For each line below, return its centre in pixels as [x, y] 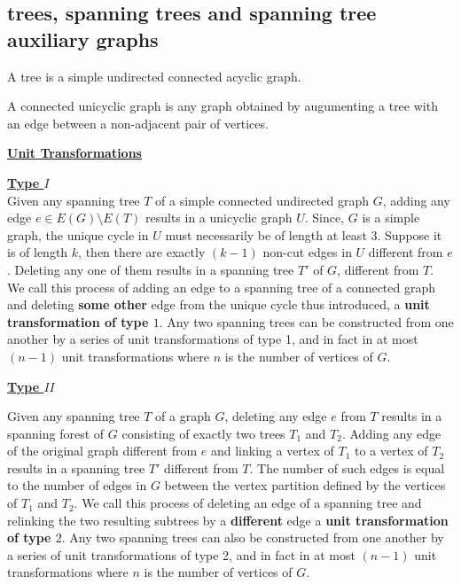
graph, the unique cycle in [78, 234]
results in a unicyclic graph [219, 218]
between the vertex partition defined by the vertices [305, 485]
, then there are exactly [142, 252]
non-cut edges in [307, 252]
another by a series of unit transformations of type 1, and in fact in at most [213, 339]
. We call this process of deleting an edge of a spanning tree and [248, 503]
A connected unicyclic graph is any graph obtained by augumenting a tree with [223, 106]
